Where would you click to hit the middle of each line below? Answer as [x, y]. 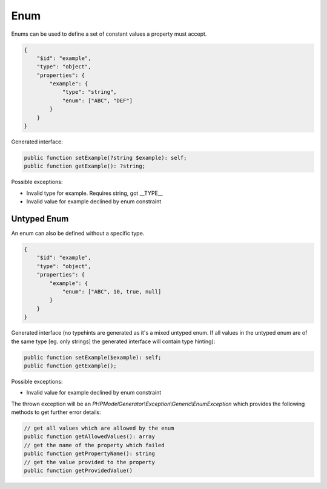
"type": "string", [90, 92]
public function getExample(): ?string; [84, 166]
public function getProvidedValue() [78, 471]
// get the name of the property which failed [94, 445]
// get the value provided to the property [90, 462]
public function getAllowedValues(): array [90, 437]
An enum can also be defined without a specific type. [78, 234]
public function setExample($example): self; [93, 357]
